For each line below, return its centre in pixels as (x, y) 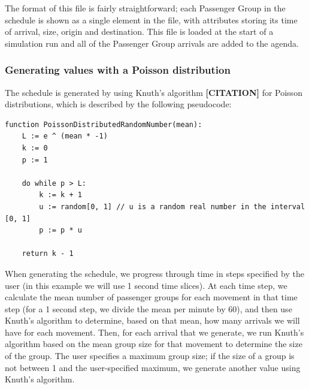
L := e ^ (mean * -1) (65, 136)
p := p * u (60, 230)
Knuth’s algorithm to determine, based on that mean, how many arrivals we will (152, 320)
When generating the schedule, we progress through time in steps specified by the (154, 273)
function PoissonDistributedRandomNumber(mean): (104, 124)
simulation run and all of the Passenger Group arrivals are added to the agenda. (152, 43)
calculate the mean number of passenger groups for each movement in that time (151, 297)
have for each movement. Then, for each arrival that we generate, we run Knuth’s (154, 332)
